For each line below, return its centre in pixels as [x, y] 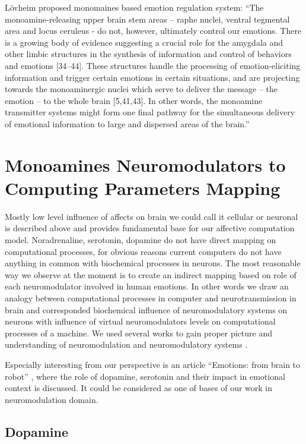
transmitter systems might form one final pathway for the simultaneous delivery [150, 112]
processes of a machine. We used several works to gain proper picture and [138, 333]
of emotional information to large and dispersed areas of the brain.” [127, 123]
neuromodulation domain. [52, 399]
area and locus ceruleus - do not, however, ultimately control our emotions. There [153, 31]
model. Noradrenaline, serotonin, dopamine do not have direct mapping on [141, 240]
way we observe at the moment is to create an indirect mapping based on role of [151, 274]
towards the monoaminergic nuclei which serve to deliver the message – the [141, 89]
